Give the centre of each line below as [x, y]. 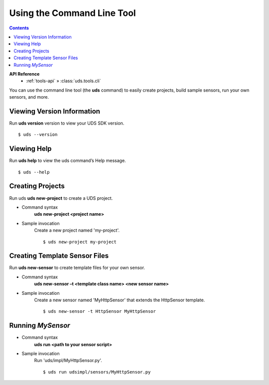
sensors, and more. [29, 97]
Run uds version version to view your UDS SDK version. [67, 123]
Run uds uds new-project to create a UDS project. [61, 198]
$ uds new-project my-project [80, 242]
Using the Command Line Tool [73, 13]
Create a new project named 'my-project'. [77, 230]
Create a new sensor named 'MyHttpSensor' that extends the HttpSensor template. [120, 300]
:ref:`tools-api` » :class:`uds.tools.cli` [64, 81]
